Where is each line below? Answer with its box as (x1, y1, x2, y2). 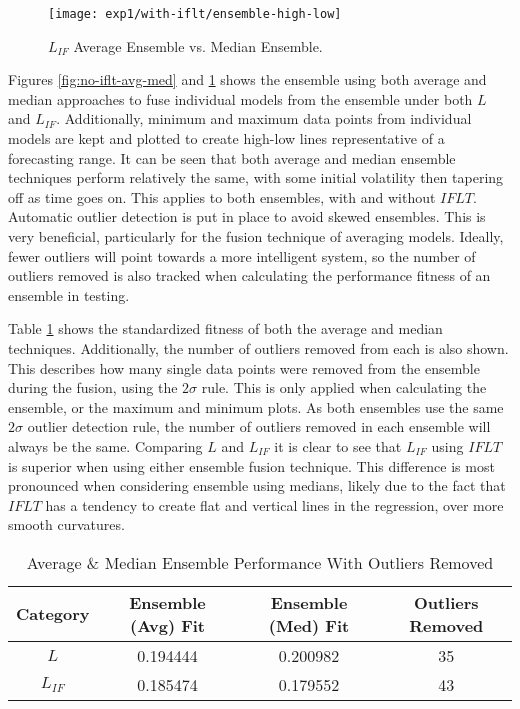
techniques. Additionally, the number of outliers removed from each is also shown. (8, 337, 509, 358)
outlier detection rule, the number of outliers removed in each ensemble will (27, 416, 491, 437)
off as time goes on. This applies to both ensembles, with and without (8, 186, 436, 207)
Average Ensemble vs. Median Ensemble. (73, 35, 323, 56)
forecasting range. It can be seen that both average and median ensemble (8, 147, 456, 168)
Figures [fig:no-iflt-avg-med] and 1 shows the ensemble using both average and (8, 69, 487, 90)
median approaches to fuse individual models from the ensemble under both (8, 88, 473, 109)
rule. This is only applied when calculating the (201, 377, 487, 398)
